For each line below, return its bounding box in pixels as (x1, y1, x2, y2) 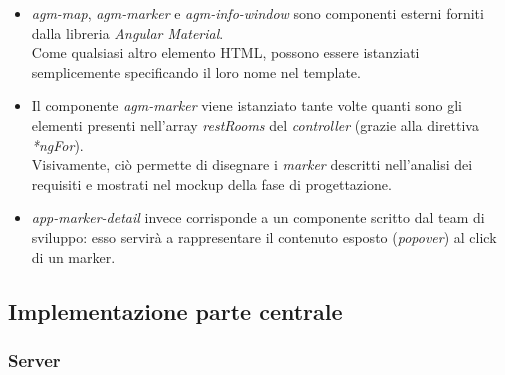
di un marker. (31, 246, 116, 267)
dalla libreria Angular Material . (31, 22, 224, 43)
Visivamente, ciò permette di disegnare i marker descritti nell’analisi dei (31, 154, 473, 175)
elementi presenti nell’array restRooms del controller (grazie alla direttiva (31, 114, 479, 135)
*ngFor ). (31, 134, 84, 155)
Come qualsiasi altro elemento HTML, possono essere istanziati (31, 42, 420, 63)
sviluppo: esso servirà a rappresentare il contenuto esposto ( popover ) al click (31, 226, 497, 247)
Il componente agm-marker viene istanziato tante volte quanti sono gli (31, 95, 462, 116)
